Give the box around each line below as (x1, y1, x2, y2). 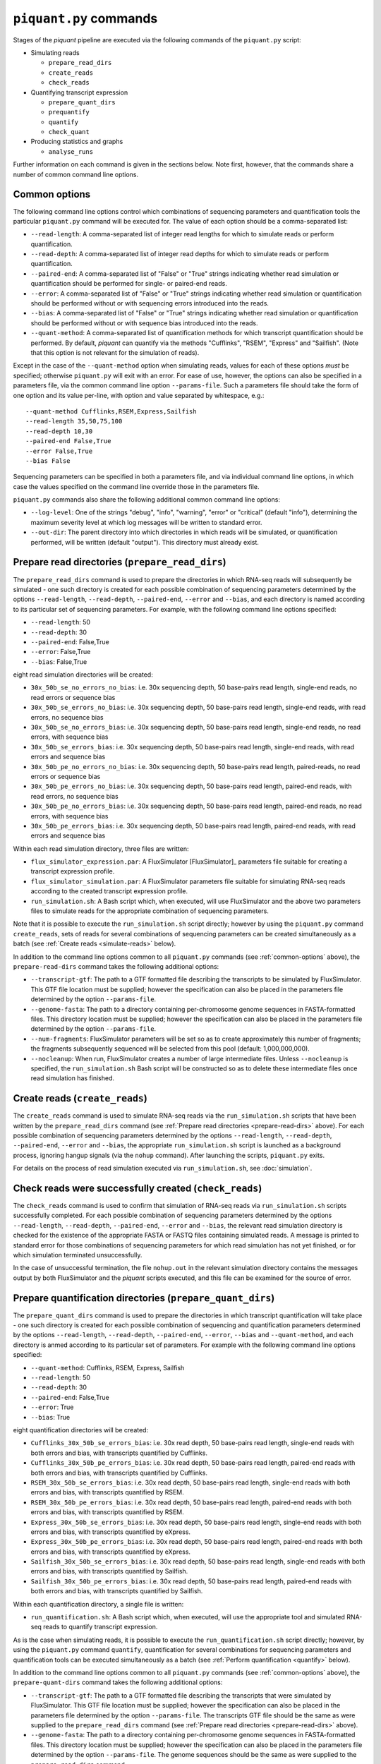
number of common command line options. (13, 170, 139, 179)
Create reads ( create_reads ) (13, 1092, 147, 1104)
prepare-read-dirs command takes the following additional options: (13, 962, 219, 970)
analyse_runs (48, 147, 94, 155)
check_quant (48, 128, 90, 136)
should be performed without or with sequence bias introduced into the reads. (30, 318, 258, 327)
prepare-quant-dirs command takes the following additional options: (13, 1678, 223, 1686)
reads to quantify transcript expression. (43, 1623, 158, 1631)
